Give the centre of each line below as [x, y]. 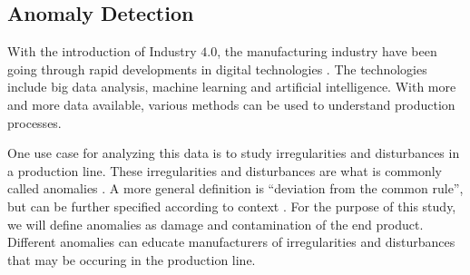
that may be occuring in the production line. [132, 259]
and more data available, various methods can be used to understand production [231, 104]
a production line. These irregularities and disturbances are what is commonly [225, 170]
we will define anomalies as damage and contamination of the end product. [215, 224]
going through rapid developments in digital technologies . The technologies [217, 69]
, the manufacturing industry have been [327, 51]
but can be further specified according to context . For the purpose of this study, [232, 206]
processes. [34, 122]
